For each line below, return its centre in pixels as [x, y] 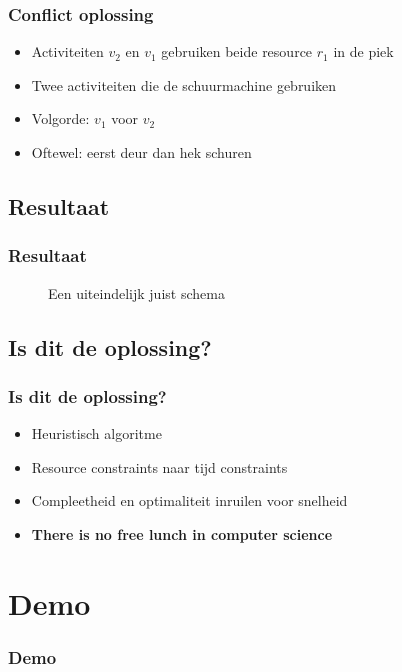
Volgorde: [60, 118]
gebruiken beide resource [237, 51]
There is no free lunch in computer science [182, 533]
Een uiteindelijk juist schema [136, 292]
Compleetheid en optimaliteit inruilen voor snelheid [189, 500]
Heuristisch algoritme [96, 433]
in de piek [363, 51]
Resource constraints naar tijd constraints [159, 466]
